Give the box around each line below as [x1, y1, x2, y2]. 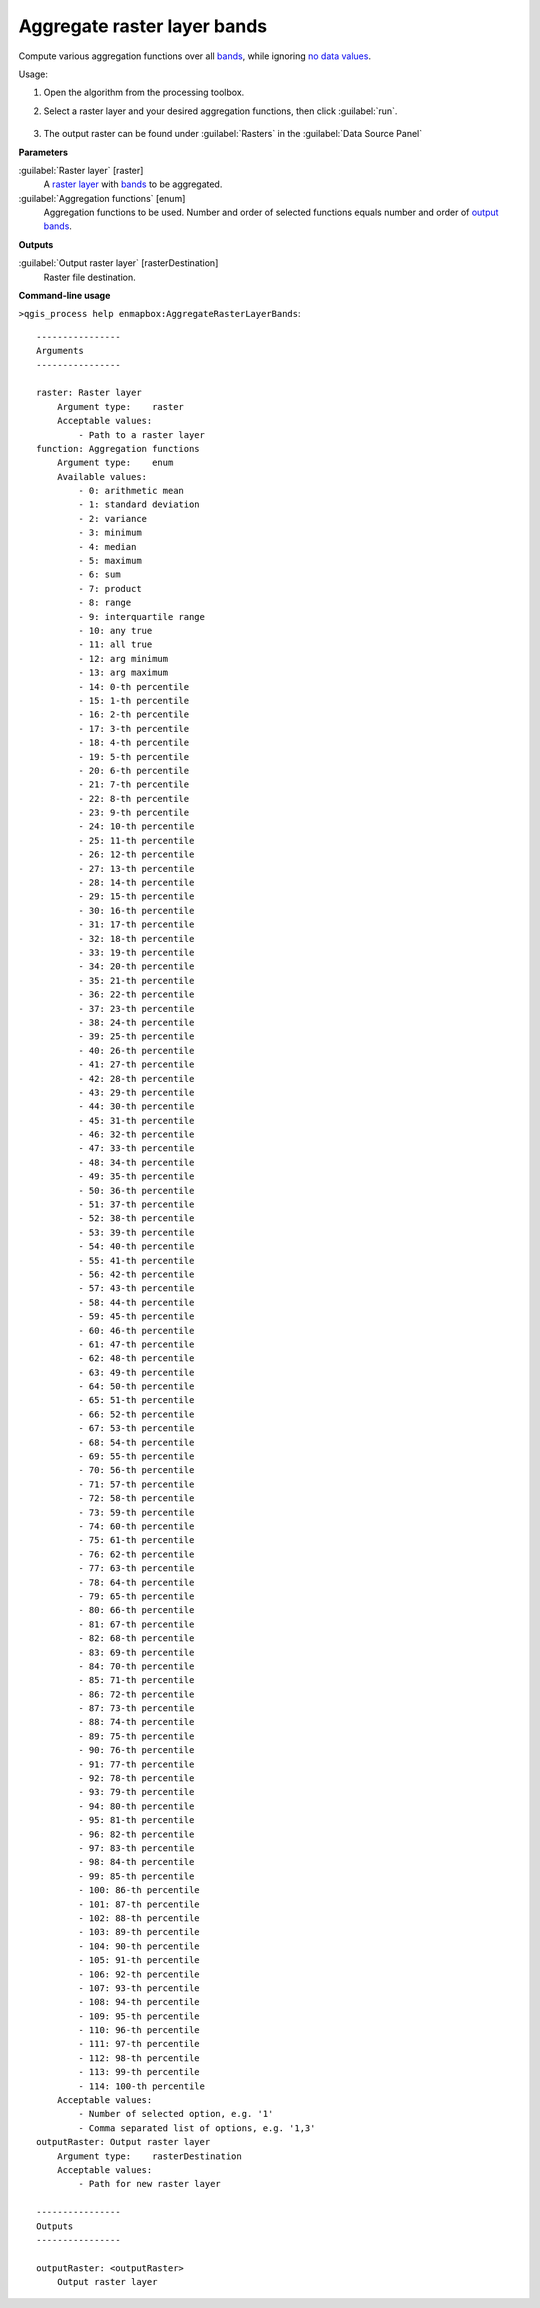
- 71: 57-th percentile [78, 1478, 195, 1490]
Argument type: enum [56, 457, 174, 469]
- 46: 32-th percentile [78, 1129, 195, 1140]
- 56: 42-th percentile [78, 1268, 195, 1280]
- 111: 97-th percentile [78, 2038, 200, 2050]
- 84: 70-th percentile [78, 1660, 195, 1672]
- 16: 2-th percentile [78, 709, 190, 720]
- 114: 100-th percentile [78, 2080, 205, 2092]
